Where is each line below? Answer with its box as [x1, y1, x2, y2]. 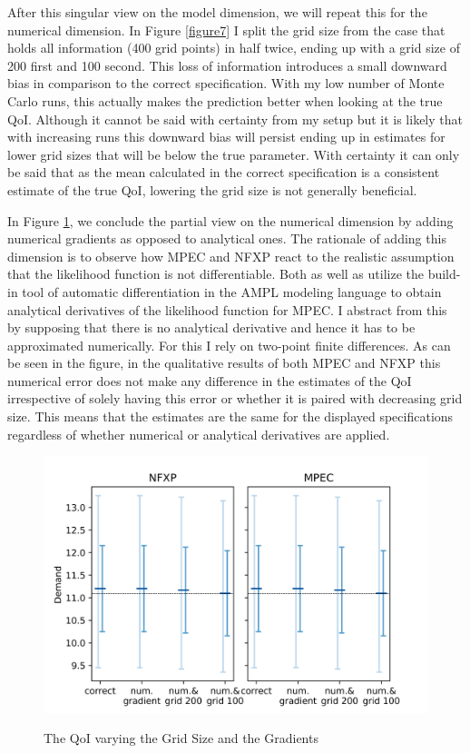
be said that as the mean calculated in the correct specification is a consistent [7, 163, 440, 182]
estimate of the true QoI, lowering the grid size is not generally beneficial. [7, 180, 417, 199]
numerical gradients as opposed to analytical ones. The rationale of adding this [7, 229, 446, 248]
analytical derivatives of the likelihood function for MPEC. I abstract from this [7, 300, 447, 319]
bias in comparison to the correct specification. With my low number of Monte [7, 74, 445, 93]
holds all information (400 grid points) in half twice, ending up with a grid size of [7, 38, 460, 57]
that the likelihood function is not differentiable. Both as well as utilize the [7, 264, 424, 283]
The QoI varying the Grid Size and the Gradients [44, 728, 318, 748]
